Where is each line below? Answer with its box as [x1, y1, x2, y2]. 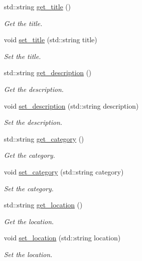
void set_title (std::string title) [4, 34, 97, 45]
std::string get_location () [4, 200, 83, 210]
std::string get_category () [4, 133, 84, 144]
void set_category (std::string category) [4, 166, 124, 176]
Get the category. [4, 150, 56, 160]
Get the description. [4, 84, 64, 94]
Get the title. [4, 18, 43, 28]
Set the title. [4, 51, 41, 61]
